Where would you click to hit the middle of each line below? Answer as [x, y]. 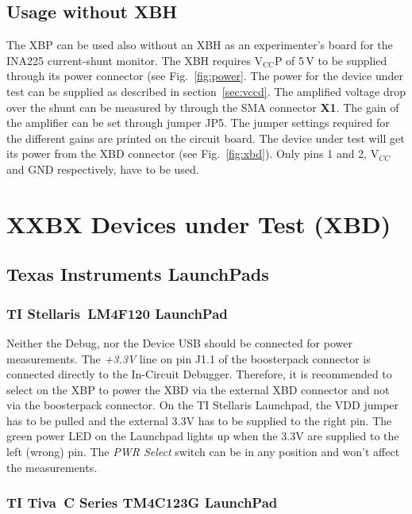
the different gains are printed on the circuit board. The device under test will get [206, 138]
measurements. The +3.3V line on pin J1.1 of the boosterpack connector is [189, 358]
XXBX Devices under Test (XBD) [199, 223]
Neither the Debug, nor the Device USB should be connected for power [179, 342]
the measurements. [52, 467]
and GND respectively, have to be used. [103, 169]
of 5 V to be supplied [337, 60]
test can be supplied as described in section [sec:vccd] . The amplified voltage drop [206, 91]
